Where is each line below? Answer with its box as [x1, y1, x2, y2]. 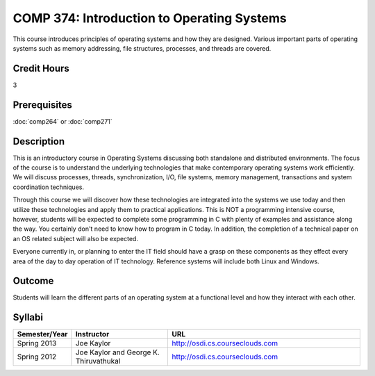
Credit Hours [12, 63, 69, 74]
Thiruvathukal [75, 357, 121, 366]
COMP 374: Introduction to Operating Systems [12, 10, 287, 26]
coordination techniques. [12, 183, 85, 191]
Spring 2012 [17, 352, 57, 361]
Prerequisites [12, 99, 72, 111]
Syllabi [12, 311, 43, 323]
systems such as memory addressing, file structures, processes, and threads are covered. [12, 44, 272, 52]
